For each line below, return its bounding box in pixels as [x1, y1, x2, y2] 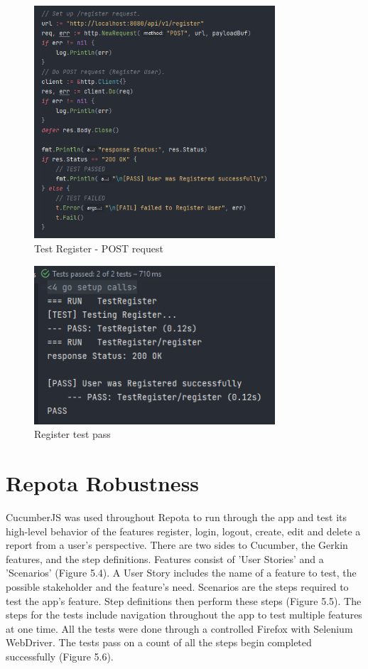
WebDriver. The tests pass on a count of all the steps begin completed [6, 635, 312, 650]
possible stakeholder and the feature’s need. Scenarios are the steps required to [6, 579, 349, 594]
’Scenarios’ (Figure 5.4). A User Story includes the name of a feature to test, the [6, 565, 357, 580]
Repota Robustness [6, 469, 200, 498]
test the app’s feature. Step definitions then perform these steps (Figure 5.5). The [6, 593, 362, 608]
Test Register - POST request [34, 240, 163, 255]
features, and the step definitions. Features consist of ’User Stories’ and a [6, 551, 324, 566]
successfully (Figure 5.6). [6, 649, 114, 663]
